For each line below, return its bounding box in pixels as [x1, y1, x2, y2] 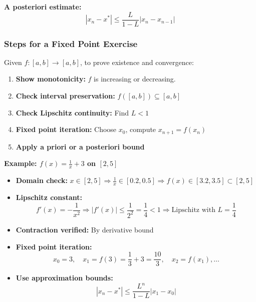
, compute [125, 124, 156, 134]
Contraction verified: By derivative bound [16, 224, 154, 234]
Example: [4, 158, 37, 168]
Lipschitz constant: [16, 191, 82, 202]
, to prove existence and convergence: [80, 56, 194, 67]
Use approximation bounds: [16, 272, 113, 283]
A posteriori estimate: [4, 1, 82, 11]
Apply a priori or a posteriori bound [16, 141, 145, 151]
